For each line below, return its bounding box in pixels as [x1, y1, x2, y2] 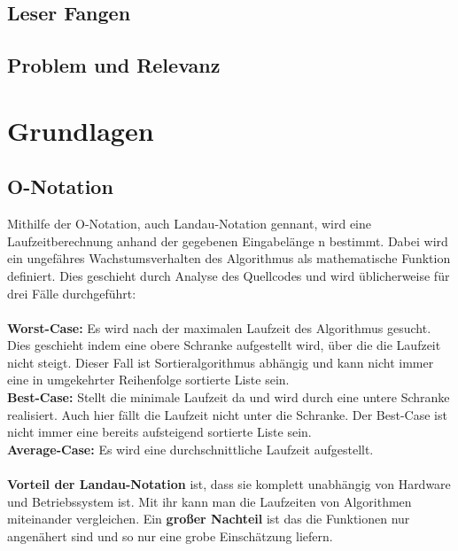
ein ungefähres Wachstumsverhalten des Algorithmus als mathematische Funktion [7, 249, 451, 268]
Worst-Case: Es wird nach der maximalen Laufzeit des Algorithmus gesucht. [7, 318, 431, 337]
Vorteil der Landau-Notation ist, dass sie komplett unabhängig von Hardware [7, 475, 451, 493]
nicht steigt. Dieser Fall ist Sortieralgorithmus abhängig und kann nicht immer [7, 353, 434, 371]
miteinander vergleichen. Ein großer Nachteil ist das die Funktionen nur [7, 509, 410, 528]
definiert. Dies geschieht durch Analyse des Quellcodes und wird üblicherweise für [7, 266, 450, 284]
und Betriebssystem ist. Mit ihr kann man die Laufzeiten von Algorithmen [7, 492, 412, 510]
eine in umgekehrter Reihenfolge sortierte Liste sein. [7, 370, 290, 389]
